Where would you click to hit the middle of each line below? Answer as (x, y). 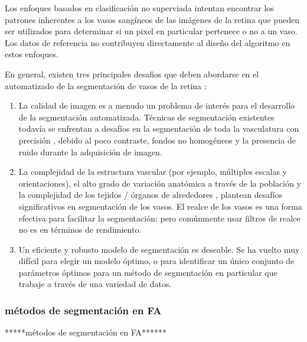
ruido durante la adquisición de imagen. (90, 152)
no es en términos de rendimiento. (80, 229)
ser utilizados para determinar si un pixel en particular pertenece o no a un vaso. (151, 31)
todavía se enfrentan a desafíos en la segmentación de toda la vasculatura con (159, 128)
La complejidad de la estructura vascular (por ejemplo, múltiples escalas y (153, 172)
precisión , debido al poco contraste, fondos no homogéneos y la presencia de (157, 140)
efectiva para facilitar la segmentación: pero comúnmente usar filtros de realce (159, 218)
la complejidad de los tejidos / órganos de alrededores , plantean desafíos (151, 195)
